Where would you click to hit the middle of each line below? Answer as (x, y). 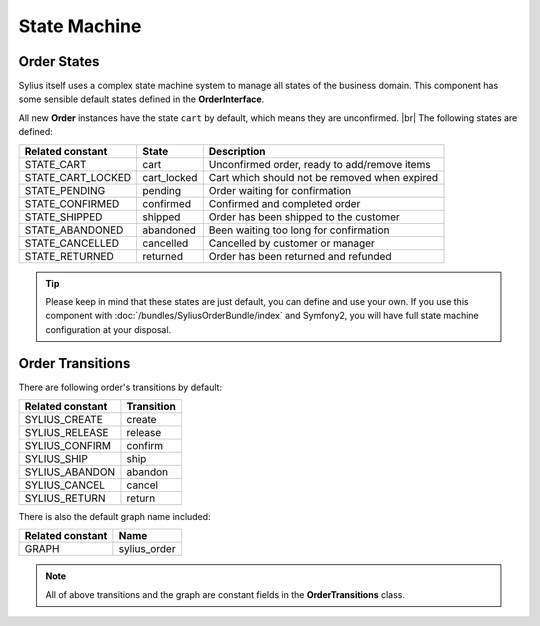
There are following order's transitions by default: (120, 387)
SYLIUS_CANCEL (64, 485)
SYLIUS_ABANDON (70, 472)
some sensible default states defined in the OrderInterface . (141, 99)
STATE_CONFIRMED (72, 203)
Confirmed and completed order (284, 203)
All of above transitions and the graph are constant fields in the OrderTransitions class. (225, 594)
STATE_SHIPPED (63, 217)
